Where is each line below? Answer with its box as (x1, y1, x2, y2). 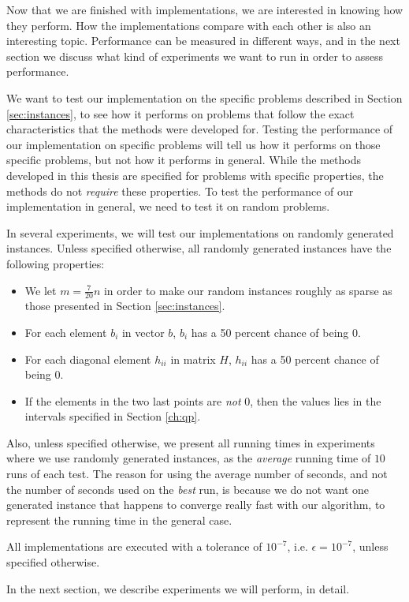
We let (24, 282, 57, 298)
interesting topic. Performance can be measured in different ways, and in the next (6, 32, 400, 49)
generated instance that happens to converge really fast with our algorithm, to (6, 496, 385, 513)
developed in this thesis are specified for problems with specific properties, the (6, 166, 384, 183)
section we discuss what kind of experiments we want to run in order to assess (6, 47, 383, 64)
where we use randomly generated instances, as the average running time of (6, 450, 371, 466)
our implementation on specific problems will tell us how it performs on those (6, 136, 381, 152)
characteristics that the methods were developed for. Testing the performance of (6, 121, 393, 137)
